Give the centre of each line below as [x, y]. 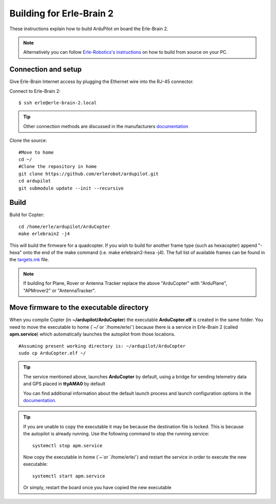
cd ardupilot [35, 181]
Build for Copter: [27, 215]
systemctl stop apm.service [67, 445]
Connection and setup [45, 69]
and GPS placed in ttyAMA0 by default [64, 384]
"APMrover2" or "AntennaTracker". [60, 290]
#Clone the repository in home [58, 167]
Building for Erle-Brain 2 [62, 13]
